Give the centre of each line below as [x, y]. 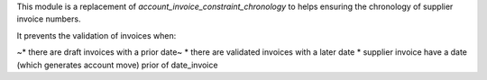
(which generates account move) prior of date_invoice [117, 65]
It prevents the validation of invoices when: [96, 35]
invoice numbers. [49, 19]
